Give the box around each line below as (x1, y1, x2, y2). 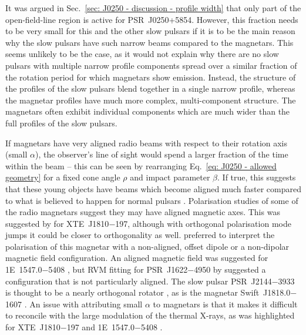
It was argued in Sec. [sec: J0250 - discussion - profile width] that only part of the (5, 2, 301, 14)
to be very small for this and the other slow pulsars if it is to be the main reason (5, 25, 295, 37)
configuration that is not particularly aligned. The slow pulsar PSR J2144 (5, 274, 272, 287)
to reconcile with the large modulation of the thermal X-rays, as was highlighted (5, 309, 295, 321)
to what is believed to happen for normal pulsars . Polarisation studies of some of (5, 194, 298, 206)
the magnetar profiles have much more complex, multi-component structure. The (5, 93, 296, 106)
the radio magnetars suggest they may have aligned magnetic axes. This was (5, 206, 280, 218)
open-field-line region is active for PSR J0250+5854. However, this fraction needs (5, 13, 298, 25)
